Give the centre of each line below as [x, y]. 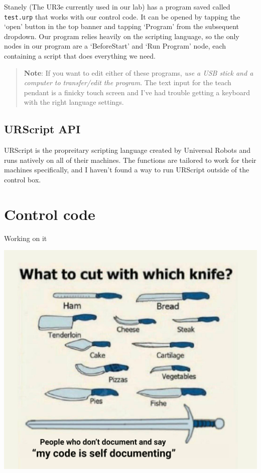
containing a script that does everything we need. [80, 56]
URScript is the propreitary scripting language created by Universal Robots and [127, 150]
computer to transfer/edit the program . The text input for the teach [127, 82]
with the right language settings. [74, 102]
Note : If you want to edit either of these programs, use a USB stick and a [139, 72]
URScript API [42, 129]
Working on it [26, 238]
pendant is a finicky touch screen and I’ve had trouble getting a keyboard [137, 92]
